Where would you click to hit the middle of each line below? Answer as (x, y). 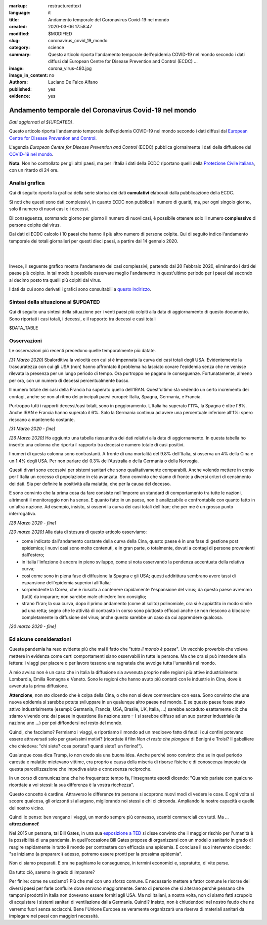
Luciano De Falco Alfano (73, 82)
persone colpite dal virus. (35, 225)
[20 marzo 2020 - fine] (33, 626)
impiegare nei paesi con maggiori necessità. (54, 916)
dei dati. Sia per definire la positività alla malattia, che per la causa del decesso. (90, 484)
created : (18, 27)
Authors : (19, 82)
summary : (20, 54)
